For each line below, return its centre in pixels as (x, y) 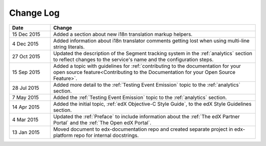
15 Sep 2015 (26, 72)
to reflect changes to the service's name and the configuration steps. (133, 59)
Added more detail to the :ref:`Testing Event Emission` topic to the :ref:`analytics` (147, 85)
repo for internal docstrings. (106, 135)
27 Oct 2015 (26, 56)
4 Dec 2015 (25, 43)
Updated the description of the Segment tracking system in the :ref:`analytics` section (153, 53)
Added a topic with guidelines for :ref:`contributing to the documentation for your (147, 66)
